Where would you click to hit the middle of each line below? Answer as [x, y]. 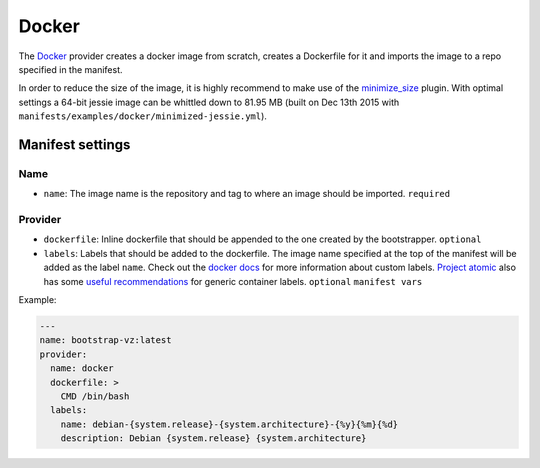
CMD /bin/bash [95, 396]
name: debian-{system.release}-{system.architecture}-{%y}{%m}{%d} [229, 424]
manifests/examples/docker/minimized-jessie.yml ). [142, 116]
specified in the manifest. [71, 69]
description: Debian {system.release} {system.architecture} [213, 438]
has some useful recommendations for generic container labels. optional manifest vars [233, 281]
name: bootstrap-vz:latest [105, 340]
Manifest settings [74, 144]
